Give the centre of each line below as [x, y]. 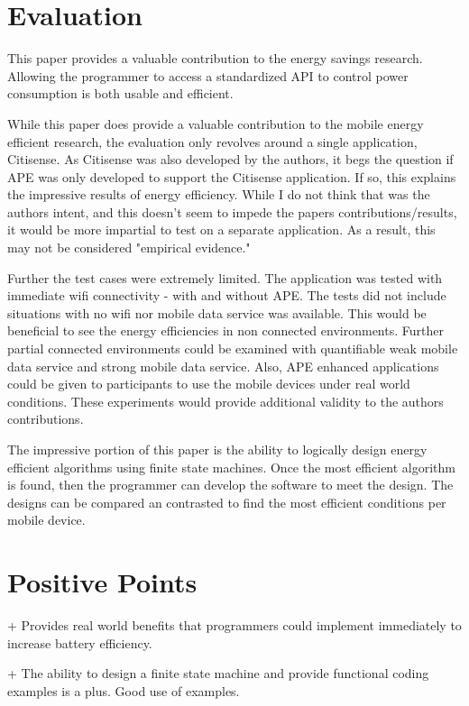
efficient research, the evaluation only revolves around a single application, [212, 141]
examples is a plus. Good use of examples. [124, 690]
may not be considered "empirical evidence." [129, 248]
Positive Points [102, 582]
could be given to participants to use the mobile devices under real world [209, 384]
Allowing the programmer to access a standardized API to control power [208, 75]
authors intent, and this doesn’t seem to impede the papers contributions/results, [232, 211]
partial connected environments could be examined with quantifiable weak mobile [233, 348]
